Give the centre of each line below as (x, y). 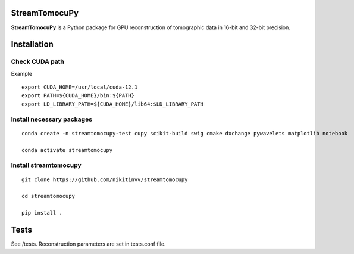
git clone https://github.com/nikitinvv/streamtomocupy (105, 179)
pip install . (42, 213)
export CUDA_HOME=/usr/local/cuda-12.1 (80, 87)
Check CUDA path (38, 61)
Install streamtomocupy (46, 165)
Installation (32, 44)
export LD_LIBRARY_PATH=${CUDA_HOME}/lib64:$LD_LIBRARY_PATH (112, 104)
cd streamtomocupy (48, 196)
